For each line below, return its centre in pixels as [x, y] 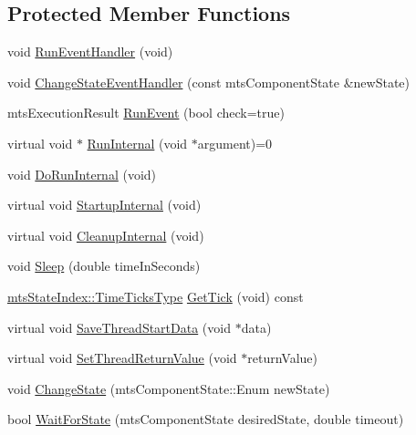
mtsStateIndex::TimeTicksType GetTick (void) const [156, 296]
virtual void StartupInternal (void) [104, 205]
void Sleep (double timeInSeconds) [104, 266]
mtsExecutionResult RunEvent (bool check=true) [146, 113]
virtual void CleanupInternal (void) [106, 235]
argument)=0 [235, 143]
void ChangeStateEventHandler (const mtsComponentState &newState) [209, 82]
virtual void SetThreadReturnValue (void [122, 358]
